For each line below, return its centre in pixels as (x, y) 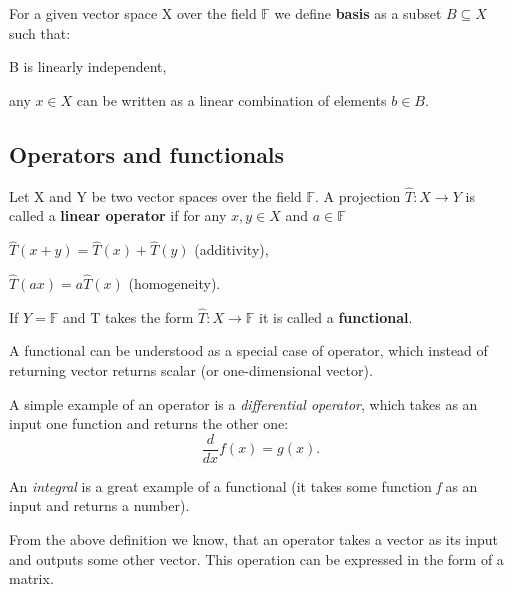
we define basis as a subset (358, 13)
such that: (40, 32)
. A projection (358, 195)
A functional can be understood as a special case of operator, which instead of (248, 350)
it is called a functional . (336, 316)
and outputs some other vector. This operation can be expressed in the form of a (256, 558)
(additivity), (231, 249)
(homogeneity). (174, 283)
